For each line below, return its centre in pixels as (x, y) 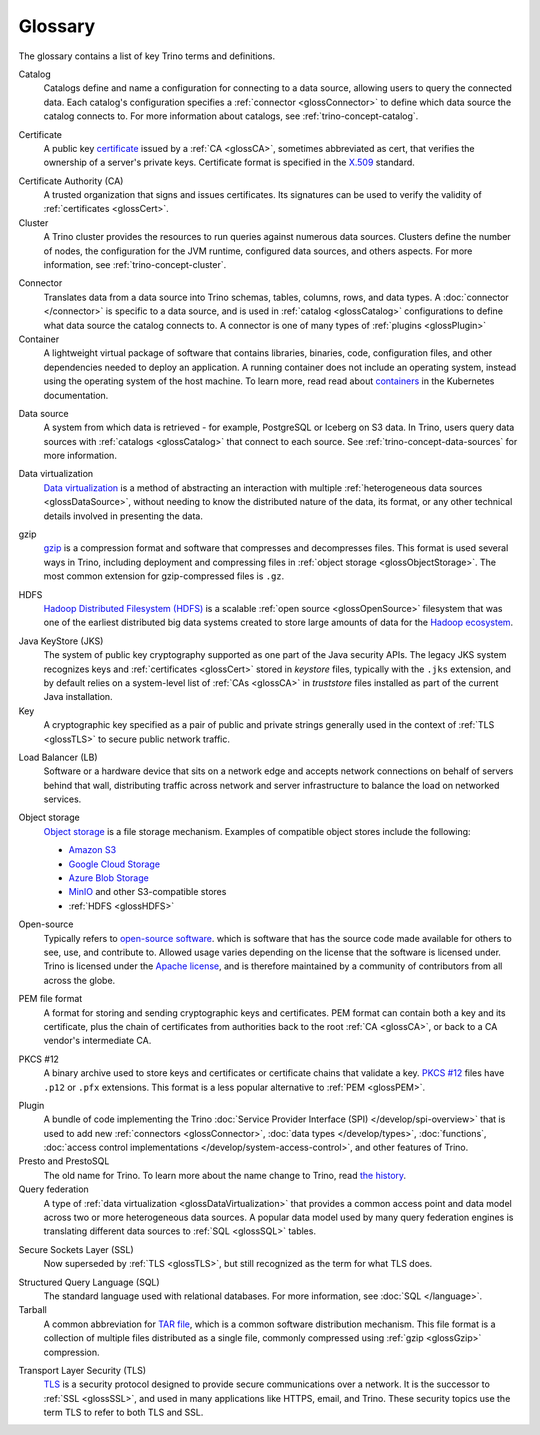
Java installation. (78, 697)
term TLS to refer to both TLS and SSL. (123, 1412)
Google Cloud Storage (114, 864)
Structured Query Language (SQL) (89, 1282)
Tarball (32, 1310)
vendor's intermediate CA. (97, 1041)
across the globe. (79, 980)
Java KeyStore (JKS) (61, 641)
